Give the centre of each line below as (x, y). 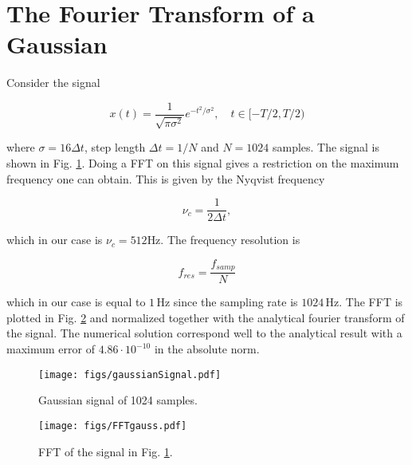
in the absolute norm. (207, 349)
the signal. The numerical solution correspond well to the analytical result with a (204, 333)
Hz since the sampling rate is (227, 302)
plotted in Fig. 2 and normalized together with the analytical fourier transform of (206, 317)
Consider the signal (53, 83)
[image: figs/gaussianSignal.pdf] (130, 374)
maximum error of (51, 349)
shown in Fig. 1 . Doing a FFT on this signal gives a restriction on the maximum (203, 162)
